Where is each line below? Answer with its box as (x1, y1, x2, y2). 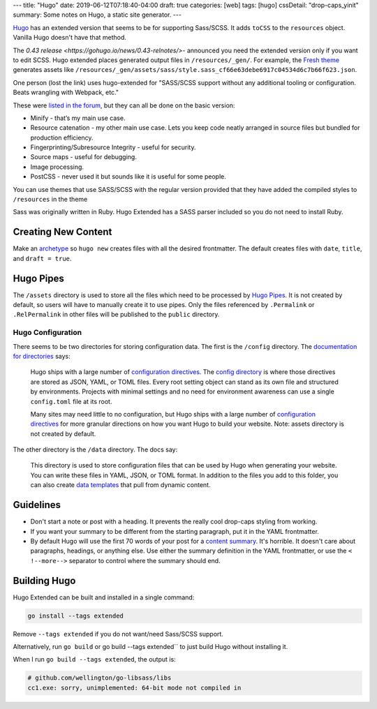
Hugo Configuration (13, 328, 82, 338)
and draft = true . (13, 254, 72, 262)
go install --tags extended (27, 611, 124, 620)
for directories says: (13, 352, 71, 360)
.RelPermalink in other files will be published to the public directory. (13, 311, 220, 319)
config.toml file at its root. (30, 397, 112, 405)
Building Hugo (13, 574, 76, 586)
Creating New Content (13, 226, 112, 238)
